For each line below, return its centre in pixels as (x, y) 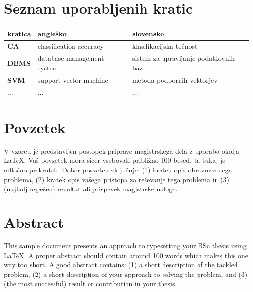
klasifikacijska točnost (165, 46)
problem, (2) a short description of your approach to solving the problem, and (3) (126, 274)
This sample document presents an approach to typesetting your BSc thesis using (125, 245)
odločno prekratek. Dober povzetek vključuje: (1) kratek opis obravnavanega (118, 170)
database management (71, 58)
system (48, 67)
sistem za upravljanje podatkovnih (183, 58)
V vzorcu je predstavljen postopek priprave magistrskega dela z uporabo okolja (122, 150)
